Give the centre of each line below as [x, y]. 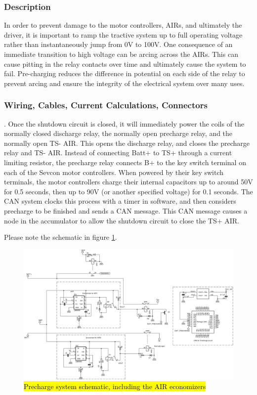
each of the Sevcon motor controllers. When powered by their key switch [114, 172]
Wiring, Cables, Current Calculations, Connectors [106, 105]
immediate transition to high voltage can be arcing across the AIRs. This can [121, 54]
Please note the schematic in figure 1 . [61, 237]
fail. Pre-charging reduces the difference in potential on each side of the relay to [125, 73]
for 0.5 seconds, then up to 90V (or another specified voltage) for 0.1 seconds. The [128, 191]
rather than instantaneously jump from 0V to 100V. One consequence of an [118, 44]
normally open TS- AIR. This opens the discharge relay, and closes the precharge [127, 143]
